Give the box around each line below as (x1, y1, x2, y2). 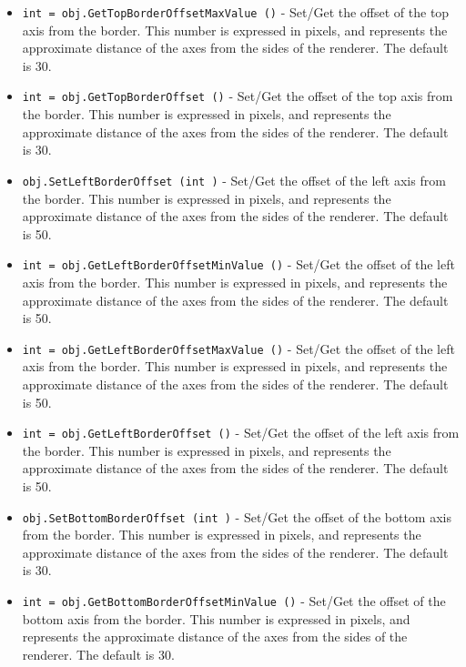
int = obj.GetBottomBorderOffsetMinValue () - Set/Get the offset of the (22, 591, 446, 611)
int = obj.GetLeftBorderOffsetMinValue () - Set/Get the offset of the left (22, 255, 455, 274)
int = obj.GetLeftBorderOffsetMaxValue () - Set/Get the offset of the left (22, 339, 455, 358)
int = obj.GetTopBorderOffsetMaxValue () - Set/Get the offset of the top (22, 3, 450, 21)
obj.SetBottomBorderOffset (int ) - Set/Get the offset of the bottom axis (22, 507, 451, 526)
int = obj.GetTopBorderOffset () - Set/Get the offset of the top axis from (22, 86, 453, 106)
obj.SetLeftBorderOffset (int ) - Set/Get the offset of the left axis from (22, 170, 446, 189)
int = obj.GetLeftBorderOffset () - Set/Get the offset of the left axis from (22, 423, 460, 442)
